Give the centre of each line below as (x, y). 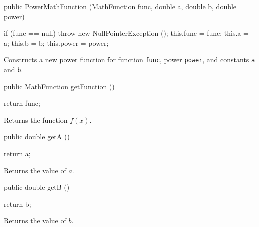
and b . (14, 70)
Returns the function (36, 119)
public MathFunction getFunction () (59, 86)
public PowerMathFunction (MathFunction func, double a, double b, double (120, 6)
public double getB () (37, 187)
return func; (22, 103)
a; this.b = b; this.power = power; (56, 43)
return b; (18, 203)
